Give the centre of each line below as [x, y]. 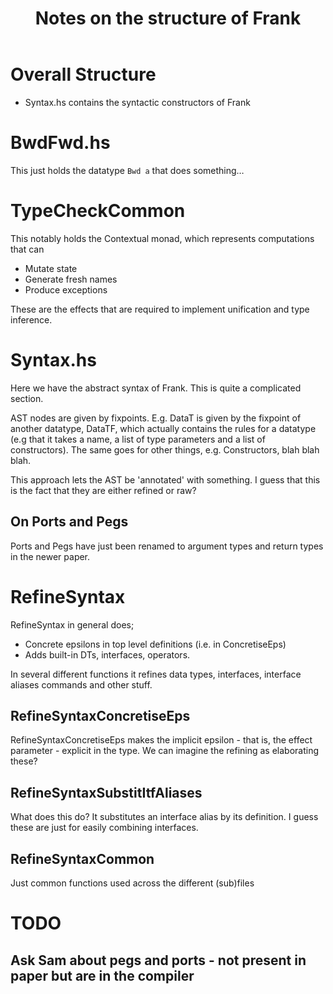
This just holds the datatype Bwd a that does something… [127, 170]
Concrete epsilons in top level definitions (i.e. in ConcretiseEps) [155, 644]
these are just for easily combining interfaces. [104, 828]
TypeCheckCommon [98, 211]
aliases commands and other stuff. [81, 684]
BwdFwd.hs [60, 143]
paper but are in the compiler [102, 975]
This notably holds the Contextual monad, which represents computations [162, 238]
